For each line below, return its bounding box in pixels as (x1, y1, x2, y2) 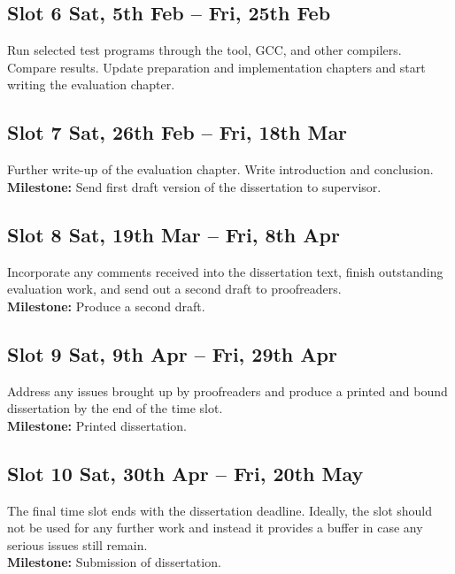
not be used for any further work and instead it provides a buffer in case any (7, 518, 423, 537)
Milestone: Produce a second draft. (7, 296, 205, 315)
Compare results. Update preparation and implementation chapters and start (7, 57, 426, 76)
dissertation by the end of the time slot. (7, 399, 223, 417)
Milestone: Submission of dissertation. (7, 553, 221, 571)
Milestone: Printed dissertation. (7, 416, 188, 434)
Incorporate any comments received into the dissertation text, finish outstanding (7, 262, 443, 280)
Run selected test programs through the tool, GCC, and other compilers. (7, 41, 402, 59)
